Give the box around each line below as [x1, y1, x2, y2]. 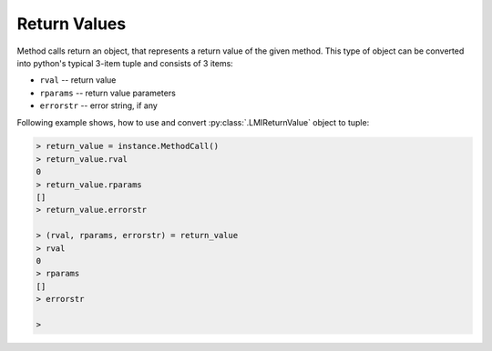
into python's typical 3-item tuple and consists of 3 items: [16, 57, 234, 68]
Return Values [16, 14, 127, 34]
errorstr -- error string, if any [39, 100, 159, 111]
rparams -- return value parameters [39, 87, 177, 98]
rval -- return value [39, 75, 117, 85]
